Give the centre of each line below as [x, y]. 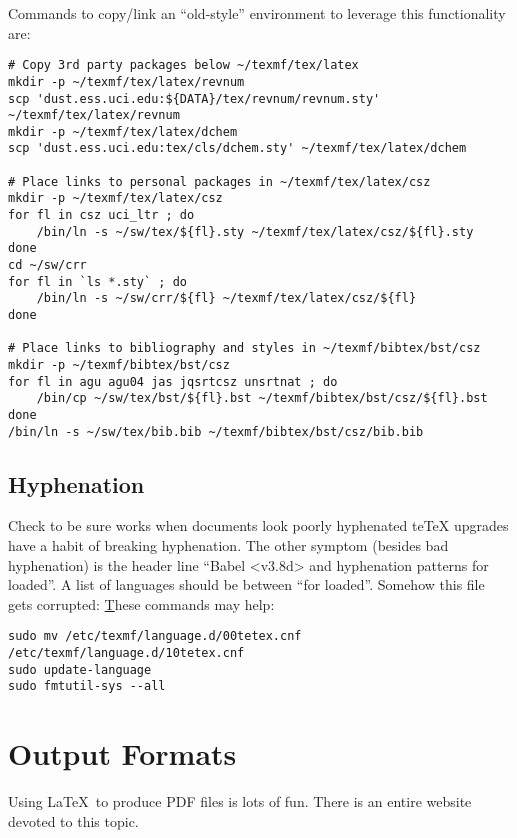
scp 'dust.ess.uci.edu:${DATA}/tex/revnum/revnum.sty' [194, 98]
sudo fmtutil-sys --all [87, 686]
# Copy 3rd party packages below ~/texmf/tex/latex [183, 65]
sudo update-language [80, 669]
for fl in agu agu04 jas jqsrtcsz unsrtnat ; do [173, 381]
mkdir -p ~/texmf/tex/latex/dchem [123, 131]
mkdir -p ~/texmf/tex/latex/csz [115, 198]
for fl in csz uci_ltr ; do [101, 215]
